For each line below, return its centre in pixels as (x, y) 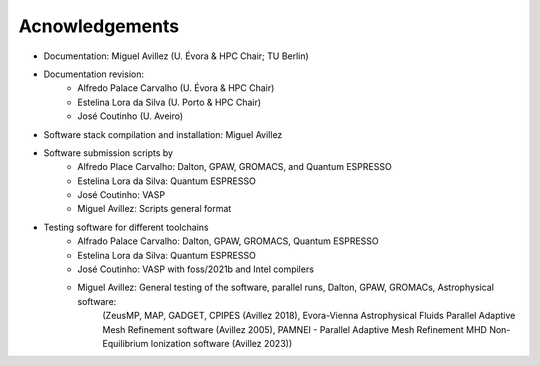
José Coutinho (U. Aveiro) (130, 116)
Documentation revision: (94, 74)
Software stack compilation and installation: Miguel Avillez (163, 134)
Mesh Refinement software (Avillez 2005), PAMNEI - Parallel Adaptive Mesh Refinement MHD (294, 329)
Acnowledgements (99, 26)
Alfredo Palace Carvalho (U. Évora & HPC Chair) (176, 88)
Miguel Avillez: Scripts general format (154, 209)
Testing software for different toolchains (126, 227)
